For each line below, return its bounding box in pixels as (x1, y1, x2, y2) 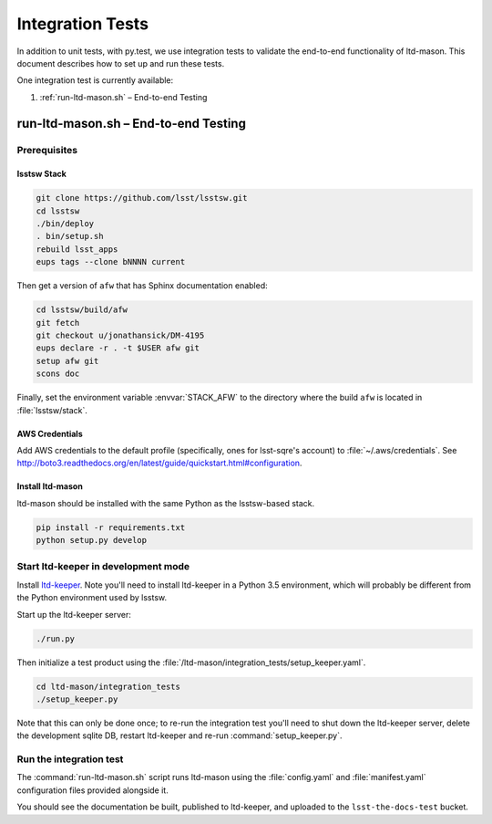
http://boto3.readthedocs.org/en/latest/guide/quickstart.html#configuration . (16, 457, 302, 469)
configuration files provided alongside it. (16, 785, 169, 796)
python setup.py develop (36, 535, 148, 546)
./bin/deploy (36, 219, 95, 229)
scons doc (36, 369, 80, 379)
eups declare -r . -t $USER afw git (36, 343, 200, 353)
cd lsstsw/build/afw (36, 305, 128, 315)
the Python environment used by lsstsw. (16, 592, 168, 603)
